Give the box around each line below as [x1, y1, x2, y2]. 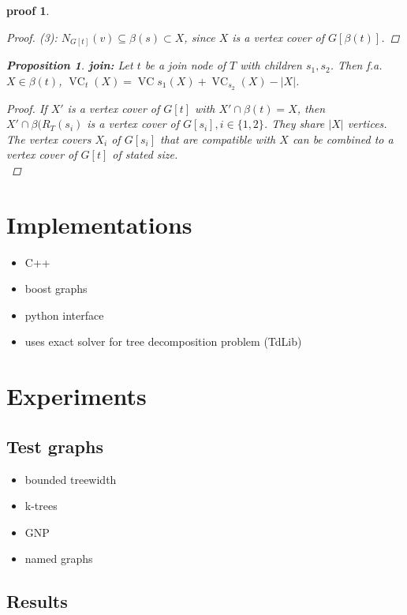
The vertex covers [6, 130, 91, 147]
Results [6, 589, 68, 613]
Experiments [6, 380, 147, 412]
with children [240, 57, 302, 73]
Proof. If [6, 99, 47, 116]
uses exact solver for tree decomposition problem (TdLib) [24, 333, 302, 350]
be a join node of [144, 57, 226, 73]
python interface [24, 306, 104, 323]
